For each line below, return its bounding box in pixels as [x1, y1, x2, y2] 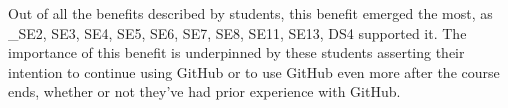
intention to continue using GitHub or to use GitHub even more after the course [8, 61, 500, 82]
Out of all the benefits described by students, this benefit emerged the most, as [8, 3, 493, 23]
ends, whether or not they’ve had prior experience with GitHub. [8, 81, 401, 102]
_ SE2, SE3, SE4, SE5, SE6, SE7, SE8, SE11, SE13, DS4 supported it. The [8, 22, 467, 43]
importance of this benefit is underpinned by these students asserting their [8, 42, 465, 63]
